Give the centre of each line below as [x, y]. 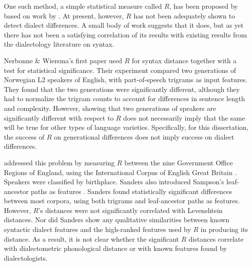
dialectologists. [26, 257]
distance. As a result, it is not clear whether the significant [91, 239]
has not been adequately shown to [184, 15]
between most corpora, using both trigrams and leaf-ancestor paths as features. [122, 201]
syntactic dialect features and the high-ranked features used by [98, 229]
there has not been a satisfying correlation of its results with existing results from [126, 34]
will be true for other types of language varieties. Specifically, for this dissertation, [126, 127]
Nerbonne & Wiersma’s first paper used [63, 60]
